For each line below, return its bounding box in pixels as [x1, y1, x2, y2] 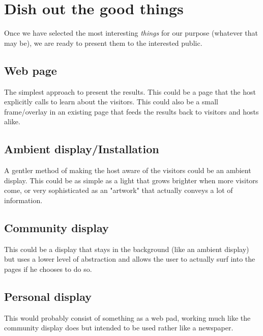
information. [4, 194, 43, 205]
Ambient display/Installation [4, 141, 159, 157]
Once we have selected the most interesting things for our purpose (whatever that [4, 27, 258, 38]
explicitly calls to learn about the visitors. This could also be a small [4, 96, 218, 107]
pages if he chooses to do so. [4, 263, 92, 274]
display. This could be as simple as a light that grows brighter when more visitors [4, 175, 258, 185]
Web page [4, 62, 57, 78]
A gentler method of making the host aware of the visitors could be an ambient [4, 165, 251, 176]
